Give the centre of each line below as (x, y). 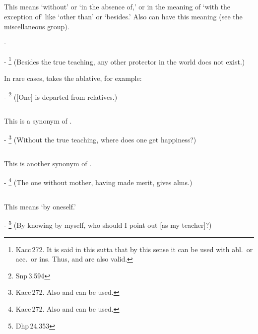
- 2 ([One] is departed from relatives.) (61, 96)
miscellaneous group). (37, 26)
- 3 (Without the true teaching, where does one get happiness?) (100, 138)
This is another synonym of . (48, 164)
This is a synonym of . (38, 121)
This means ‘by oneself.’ (40, 206)
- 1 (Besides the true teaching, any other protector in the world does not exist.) (125, 61)
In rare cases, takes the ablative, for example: (73, 78)
